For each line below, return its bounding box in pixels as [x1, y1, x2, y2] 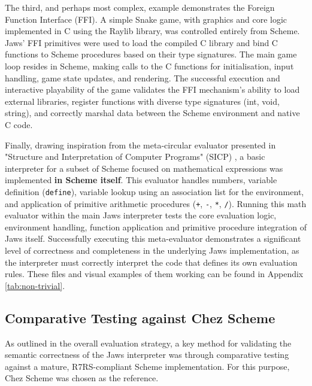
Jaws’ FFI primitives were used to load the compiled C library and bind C [5, 36, 278, 48]
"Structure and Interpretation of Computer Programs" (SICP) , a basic [5, 150, 265, 163]
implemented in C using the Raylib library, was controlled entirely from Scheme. [5, 25, 300, 37]
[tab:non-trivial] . [5, 279, 65, 291]
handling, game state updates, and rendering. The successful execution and [5, 71, 280, 84]
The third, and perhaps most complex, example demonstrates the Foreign [5, 1, 275, 13]
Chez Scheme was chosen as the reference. [5, 372, 159, 384]
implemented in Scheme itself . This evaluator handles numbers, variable [5, 174, 277, 186]
